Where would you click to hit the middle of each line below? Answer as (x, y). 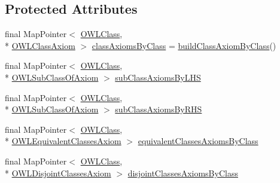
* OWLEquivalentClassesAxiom (63, 141)
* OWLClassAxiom (40, 45)
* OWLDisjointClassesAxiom (58, 173)
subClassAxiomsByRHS (159, 109)
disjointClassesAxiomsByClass (183, 173)
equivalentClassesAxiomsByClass (198, 141)
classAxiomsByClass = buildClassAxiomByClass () (184, 45)
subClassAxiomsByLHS (158, 77)
